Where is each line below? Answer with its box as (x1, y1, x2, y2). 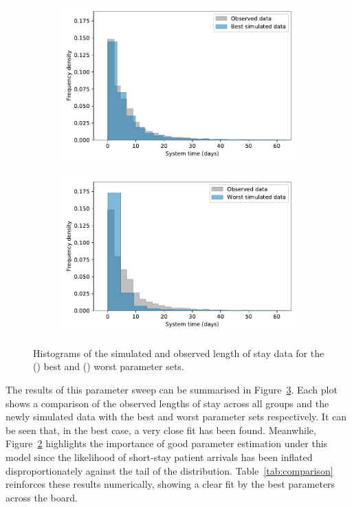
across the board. (5, 490, 78, 504)
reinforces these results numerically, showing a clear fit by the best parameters (5, 477, 335, 491)
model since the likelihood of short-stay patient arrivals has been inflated (5, 450, 313, 464)
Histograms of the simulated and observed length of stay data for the (33, 345, 324, 360)
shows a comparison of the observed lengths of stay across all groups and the (5, 396, 329, 410)
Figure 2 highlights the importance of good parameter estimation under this (5, 436, 328, 451)
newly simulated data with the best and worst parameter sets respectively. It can (5, 409, 347, 424)
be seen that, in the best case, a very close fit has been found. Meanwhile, (5, 422, 316, 437)
